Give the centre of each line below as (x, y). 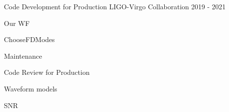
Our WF (17, 23)
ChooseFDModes (29, 39)
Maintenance (23, 56)
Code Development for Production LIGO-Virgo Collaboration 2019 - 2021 (115, 6)
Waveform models (31, 88)
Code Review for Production (47, 72)
